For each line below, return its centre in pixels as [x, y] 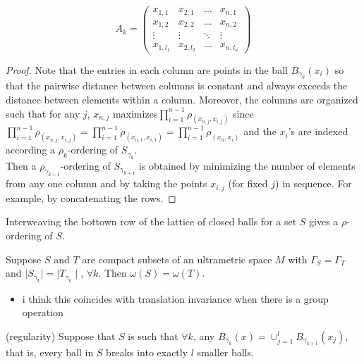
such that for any [43, 113]
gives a [324, 221]
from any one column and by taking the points [107, 183]
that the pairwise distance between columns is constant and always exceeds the [177, 86]
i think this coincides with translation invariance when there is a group [175, 298]
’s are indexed [318, 131]
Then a [21, 165]
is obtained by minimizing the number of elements [247, 165]
